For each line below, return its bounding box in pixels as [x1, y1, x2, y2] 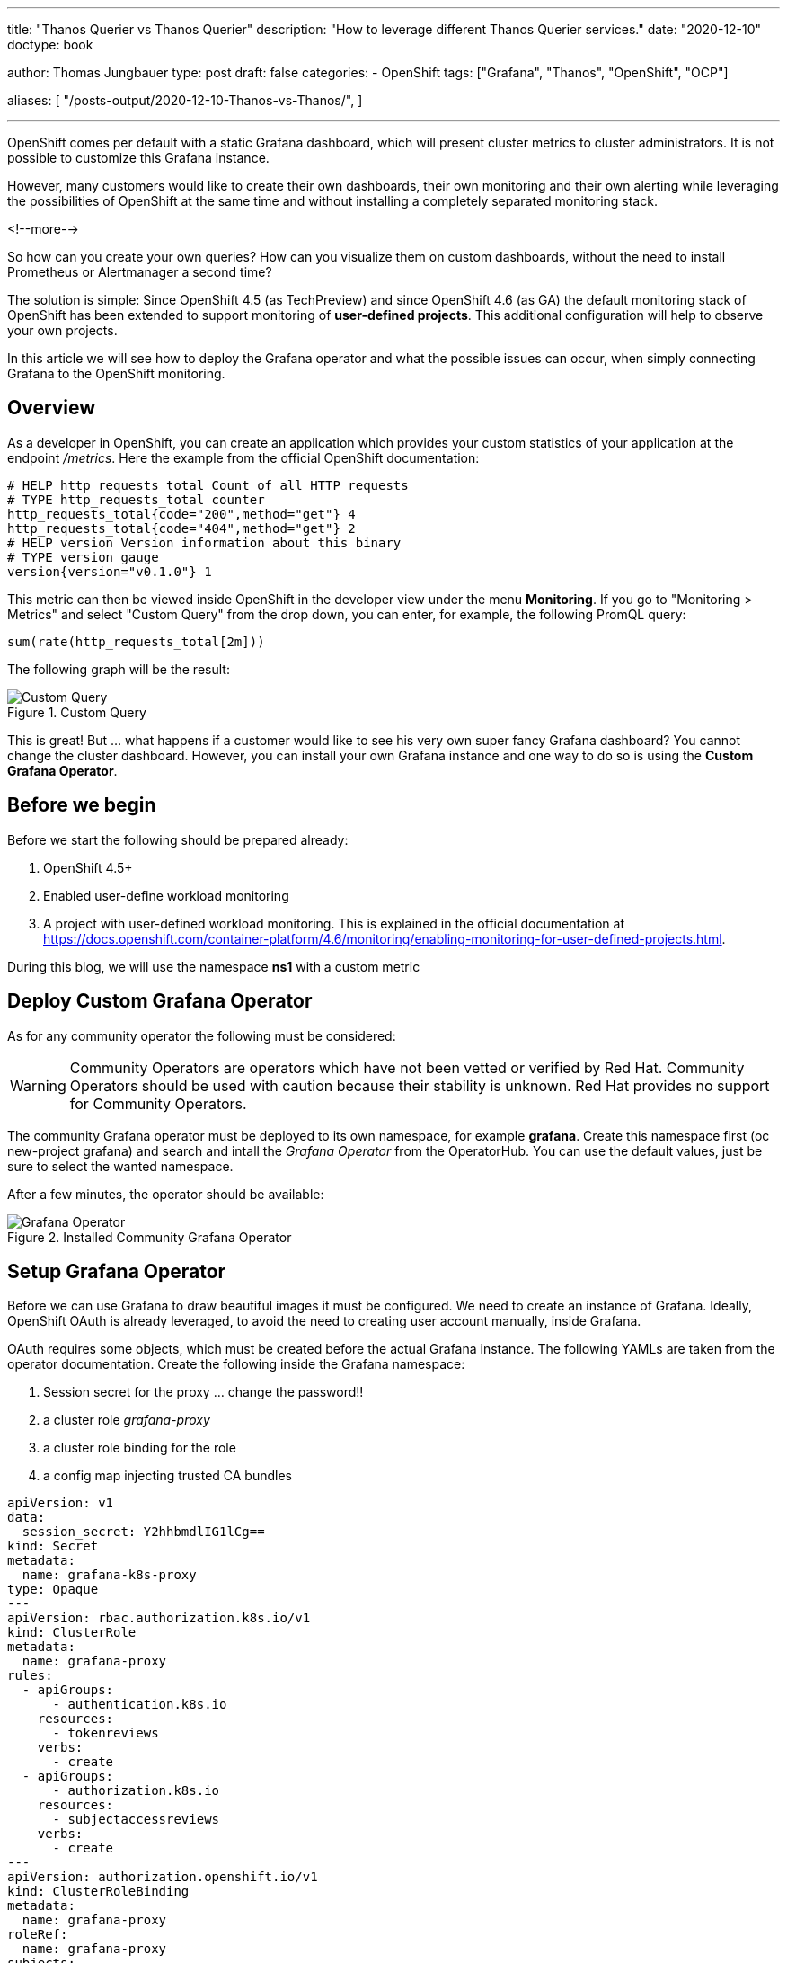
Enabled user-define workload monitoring [43, 887, 289, 903]
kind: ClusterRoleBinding [7, 1884, 190, 1899]
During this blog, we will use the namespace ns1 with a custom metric [7, 958, 420, 974]
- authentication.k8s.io [52, 1697, 227, 1712]
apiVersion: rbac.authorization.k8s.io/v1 [7, 1611, 311, 1626]
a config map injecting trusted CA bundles [43, 1468, 292, 1484]
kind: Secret [7, 1539, 99, 1554]
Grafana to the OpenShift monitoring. [7, 366, 225, 381]
